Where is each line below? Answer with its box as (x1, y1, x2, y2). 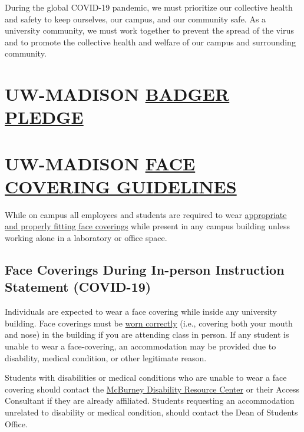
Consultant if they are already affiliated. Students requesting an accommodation (5, 394, 295, 407)
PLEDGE (5, 105, 84, 129)
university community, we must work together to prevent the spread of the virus (5, 24, 294, 37)
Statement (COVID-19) (5, 278, 151, 296)
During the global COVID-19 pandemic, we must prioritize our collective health (5, 1, 293, 13)
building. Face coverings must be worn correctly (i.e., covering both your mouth (5, 316, 293, 329)
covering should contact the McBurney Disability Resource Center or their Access (5, 382, 300, 395)
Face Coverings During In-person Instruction (5, 260, 285, 279)
